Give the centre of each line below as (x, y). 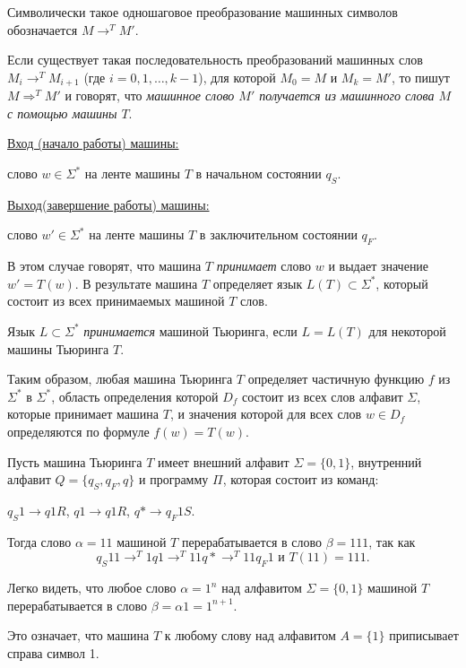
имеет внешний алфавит (224, 461)
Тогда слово (39, 541)
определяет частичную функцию (336, 379)
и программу (174, 479)
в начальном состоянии (259, 174)
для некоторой (407, 330)
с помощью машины (62, 113)
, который (402, 283)
